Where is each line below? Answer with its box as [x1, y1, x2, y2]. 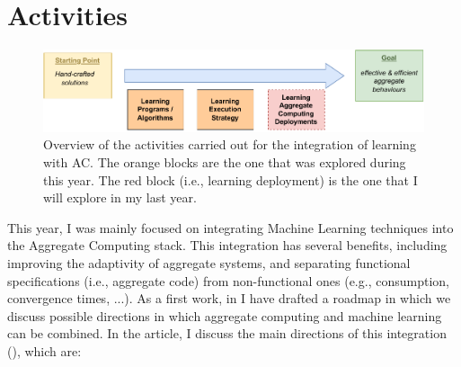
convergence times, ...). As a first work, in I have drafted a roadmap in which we [7, 289, 451, 308]
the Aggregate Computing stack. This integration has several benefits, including [7, 236, 448, 255]
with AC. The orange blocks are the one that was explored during [43, 152, 406, 171]
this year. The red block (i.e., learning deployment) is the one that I [43, 170, 418, 189]
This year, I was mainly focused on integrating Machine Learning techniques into [7, 218, 454, 237]
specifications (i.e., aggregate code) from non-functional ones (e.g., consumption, [7, 271, 449, 290]
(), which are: [7, 341, 82, 360]
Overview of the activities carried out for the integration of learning [43, 135, 416, 154]
